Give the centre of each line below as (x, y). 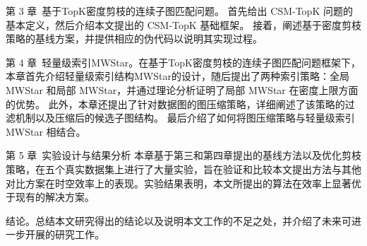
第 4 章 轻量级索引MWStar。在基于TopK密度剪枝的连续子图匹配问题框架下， (183, 62)
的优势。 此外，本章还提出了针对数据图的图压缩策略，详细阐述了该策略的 (175, 104)
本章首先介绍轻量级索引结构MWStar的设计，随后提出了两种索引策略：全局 (178, 76)
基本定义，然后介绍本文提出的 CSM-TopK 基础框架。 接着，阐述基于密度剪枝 (183, 24)
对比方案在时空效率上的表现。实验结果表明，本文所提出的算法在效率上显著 (179, 183)
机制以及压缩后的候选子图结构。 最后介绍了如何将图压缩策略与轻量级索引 (185, 118)
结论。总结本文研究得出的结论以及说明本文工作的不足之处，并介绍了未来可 (179, 220)
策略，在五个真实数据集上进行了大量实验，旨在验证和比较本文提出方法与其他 (183, 169)
